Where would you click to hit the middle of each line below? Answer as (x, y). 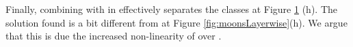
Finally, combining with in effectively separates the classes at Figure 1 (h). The (171, 9)
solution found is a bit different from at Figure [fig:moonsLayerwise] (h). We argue (176, 22)
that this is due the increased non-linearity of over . (114, 36)
